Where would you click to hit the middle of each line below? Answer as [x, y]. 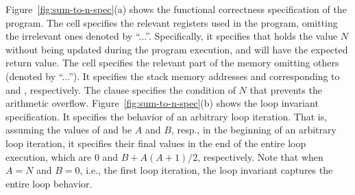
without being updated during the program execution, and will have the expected [177, 49]
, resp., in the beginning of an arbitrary [254, 130]
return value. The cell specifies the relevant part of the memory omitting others [172, 63]
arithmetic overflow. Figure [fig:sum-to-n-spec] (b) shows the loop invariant [162, 103]
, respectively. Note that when [260, 156]
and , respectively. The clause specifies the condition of [121, 89]
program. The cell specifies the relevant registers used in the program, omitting [172, 22]
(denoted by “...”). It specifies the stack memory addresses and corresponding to [173, 76]
